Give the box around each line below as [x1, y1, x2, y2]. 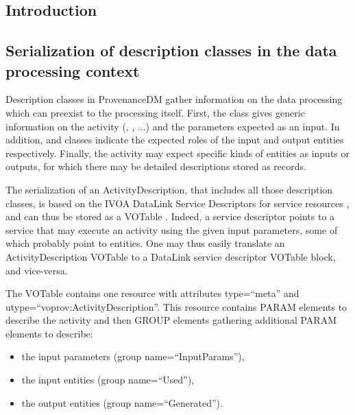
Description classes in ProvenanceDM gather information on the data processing [5, 92, 343, 106]
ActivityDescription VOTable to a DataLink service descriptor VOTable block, [5, 249, 336, 263]
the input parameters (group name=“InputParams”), [21, 349, 245, 364]
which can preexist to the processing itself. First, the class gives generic [5, 105, 305, 119]
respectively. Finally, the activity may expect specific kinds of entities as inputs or [5, 145, 350, 160]
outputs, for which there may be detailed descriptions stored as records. [5, 159, 306, 174]
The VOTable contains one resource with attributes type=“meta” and [5, 286, 299, 300]
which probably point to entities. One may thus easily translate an [5, 236, 285, 250]
